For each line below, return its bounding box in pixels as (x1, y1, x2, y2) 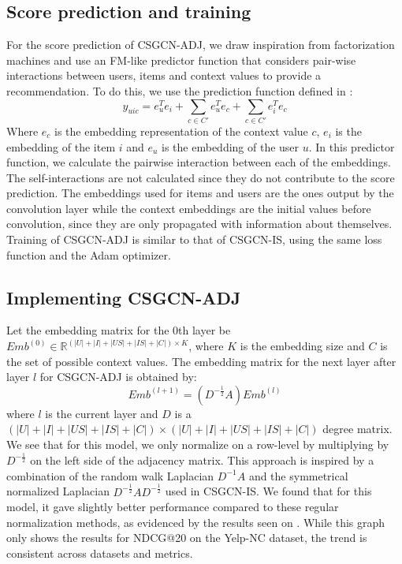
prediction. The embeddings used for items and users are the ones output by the (6, 185, 394, 201)
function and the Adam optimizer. (6, 246, 171, 263)
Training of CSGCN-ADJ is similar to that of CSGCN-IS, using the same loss (6, 231, 382, 248)
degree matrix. (322, 420, 393, 437)
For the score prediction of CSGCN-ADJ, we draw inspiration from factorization (6, 36, 395, 53)
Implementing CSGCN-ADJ (6, 285, 241, 309)
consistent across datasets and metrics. (6, 544, 193, 561)
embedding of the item (6, 138, 116, 155)
